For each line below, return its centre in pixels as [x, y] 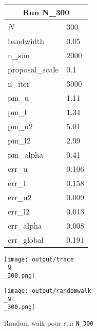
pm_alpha [26, 154]
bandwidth [26, 41]
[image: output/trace [39, 260]
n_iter [19, 83]
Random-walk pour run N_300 [49, 322]
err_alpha [25, 225]
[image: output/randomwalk [48, 291]
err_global [26, 240]
